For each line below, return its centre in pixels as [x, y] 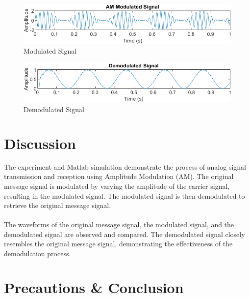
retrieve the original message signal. [58, 205]
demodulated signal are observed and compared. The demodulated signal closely [125, 234]
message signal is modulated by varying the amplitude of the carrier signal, [117, 186]
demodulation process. [37, 253]
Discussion [40, 143]
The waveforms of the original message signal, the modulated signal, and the [119, 224]
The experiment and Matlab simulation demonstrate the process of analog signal [125, 166]
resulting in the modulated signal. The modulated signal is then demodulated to [125, 195]
